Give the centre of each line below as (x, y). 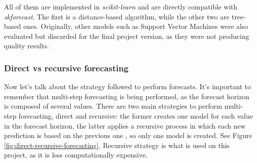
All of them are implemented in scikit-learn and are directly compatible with (121, 6)
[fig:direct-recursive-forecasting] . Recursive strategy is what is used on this (117, 145)
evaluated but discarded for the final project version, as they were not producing (127, 36)
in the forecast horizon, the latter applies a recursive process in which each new (125, 125)
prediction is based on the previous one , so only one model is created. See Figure (128, 135)
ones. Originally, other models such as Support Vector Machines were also (135, 26)
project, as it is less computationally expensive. (76, 155)
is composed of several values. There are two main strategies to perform (113, 106)
